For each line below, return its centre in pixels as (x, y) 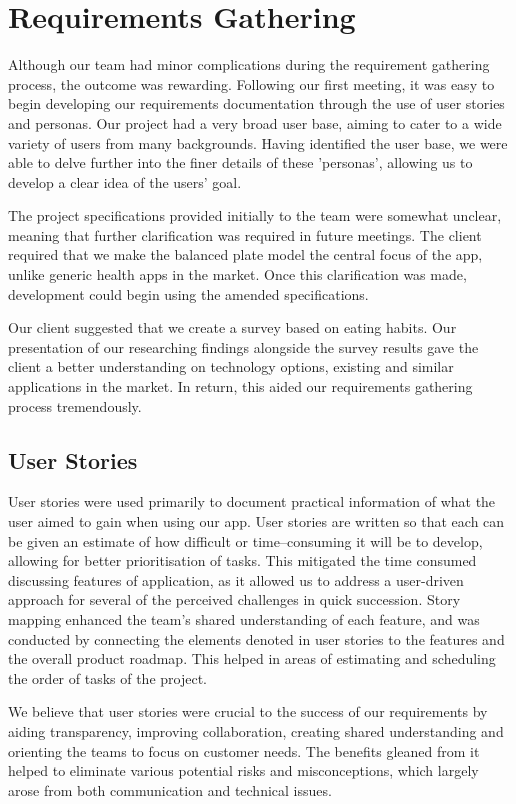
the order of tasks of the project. (107, 677)
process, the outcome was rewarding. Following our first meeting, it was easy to (251, 83)
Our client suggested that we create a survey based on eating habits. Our (232, 327)
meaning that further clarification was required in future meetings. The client (245, 234)
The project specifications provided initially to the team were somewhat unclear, (255, 215)
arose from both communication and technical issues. (170, 789)
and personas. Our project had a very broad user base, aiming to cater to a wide (255, 122)
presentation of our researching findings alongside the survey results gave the (243, 346)
